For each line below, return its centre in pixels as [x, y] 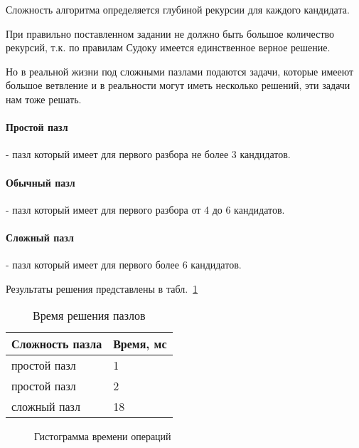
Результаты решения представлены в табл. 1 [102, 288]
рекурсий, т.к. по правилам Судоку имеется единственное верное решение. [168, 47]
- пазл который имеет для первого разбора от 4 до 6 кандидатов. [145, 209]
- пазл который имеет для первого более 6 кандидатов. [124, 265]
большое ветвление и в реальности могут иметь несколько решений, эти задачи [178, 85]
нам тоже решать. [44, 99]
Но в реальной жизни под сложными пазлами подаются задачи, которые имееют [180, 71]
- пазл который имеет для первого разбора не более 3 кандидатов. [148, 154]
